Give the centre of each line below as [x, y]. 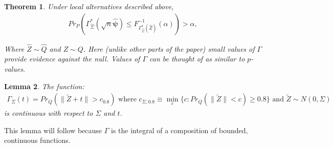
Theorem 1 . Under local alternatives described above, [89, 6]
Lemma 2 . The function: [44, 86]
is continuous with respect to [49, 113]
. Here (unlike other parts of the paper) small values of [169, 48]
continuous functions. [37, 140]
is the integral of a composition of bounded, [180, 130]
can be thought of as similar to [197, 59]
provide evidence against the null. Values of [72, 59]
